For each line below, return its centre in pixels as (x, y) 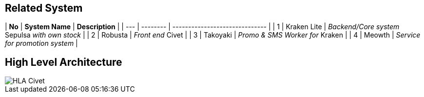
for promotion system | (41, 43)
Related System (44, 8)
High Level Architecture (64, 62)
